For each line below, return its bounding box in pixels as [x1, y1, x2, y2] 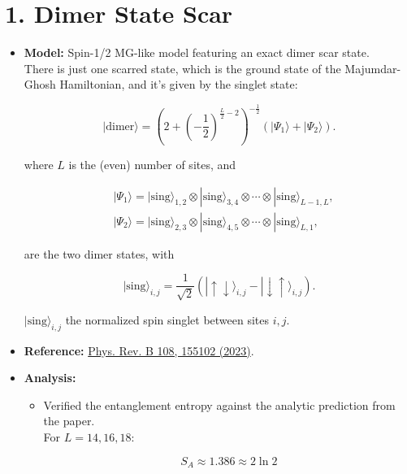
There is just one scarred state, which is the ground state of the [24, 59, 341, 76]
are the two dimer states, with [24, 245, 175, 262]
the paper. [43, 412, 95, 429]
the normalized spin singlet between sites [65, 311, 270, 328]
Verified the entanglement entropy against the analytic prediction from [43, 396, 396, 413]
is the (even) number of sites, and [68, 156, 236, 173]
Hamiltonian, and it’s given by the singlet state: [59, 76, 298, 93]
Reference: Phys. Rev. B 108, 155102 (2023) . [24, 341, 254, 359]
